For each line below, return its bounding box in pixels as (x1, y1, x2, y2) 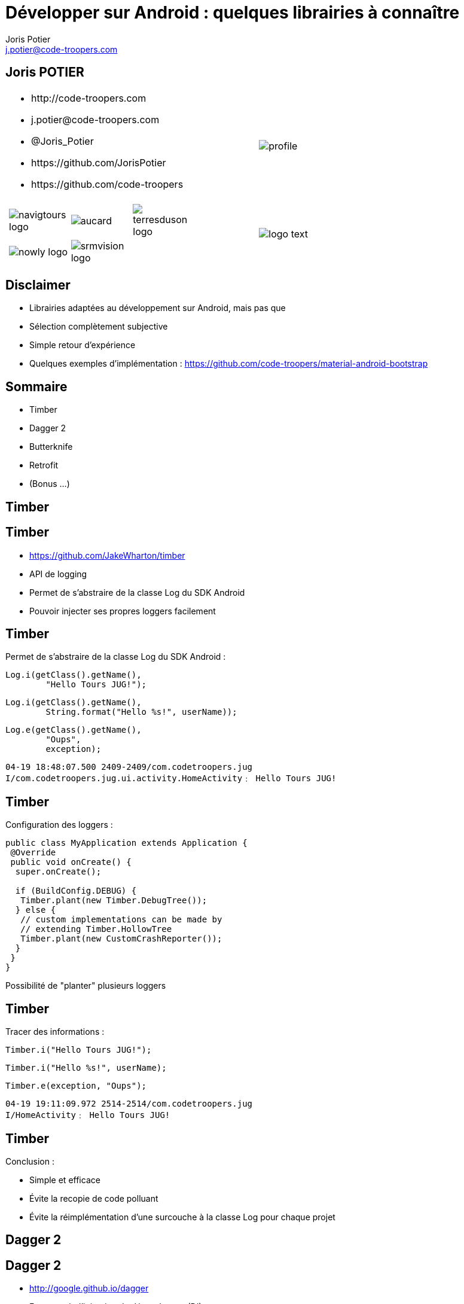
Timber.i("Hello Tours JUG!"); (5, 1045, 152, 1055)
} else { (15, 905, 56, 915)
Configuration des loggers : (5, 819, 113, 830)
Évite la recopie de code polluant (29, 1193, 158, 1204)
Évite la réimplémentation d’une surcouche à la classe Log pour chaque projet (29, 1211, 335, 1222)
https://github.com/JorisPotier (31, 156, 166, 169)
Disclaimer (5, 278, 71, 293)
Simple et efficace (29, 1174, 100, 1185)
